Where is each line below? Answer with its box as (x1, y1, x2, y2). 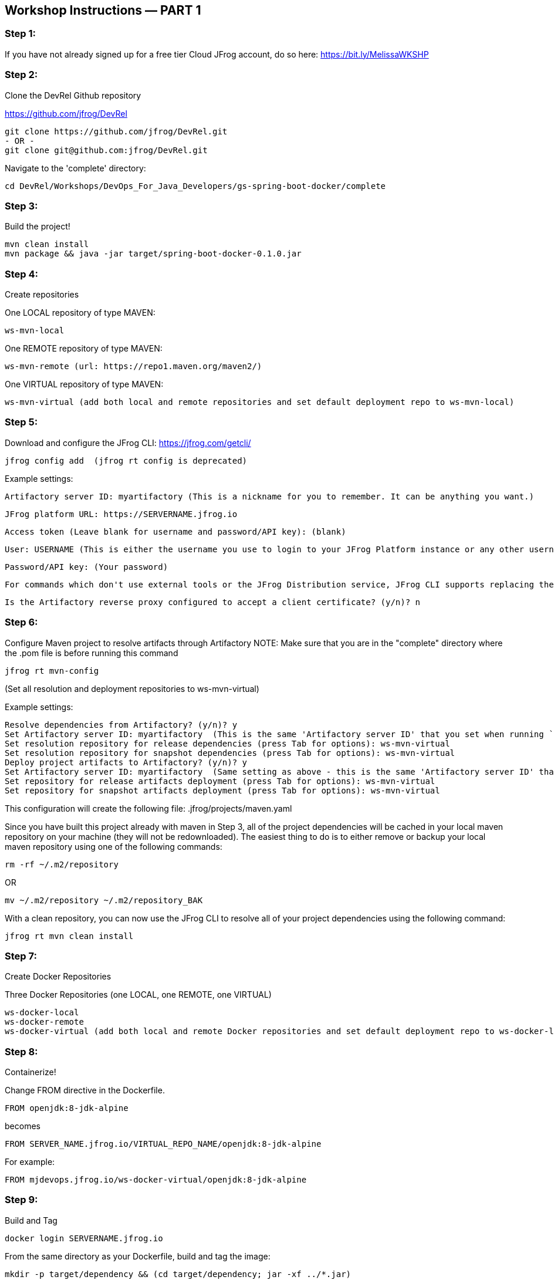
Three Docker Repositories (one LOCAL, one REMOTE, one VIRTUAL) (5, 989, 272, 1000)
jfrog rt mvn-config (5, 666, 99, 676)
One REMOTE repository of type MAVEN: (5, 343, 163, 354)
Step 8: (5, 1045, 38, 1058)
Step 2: (5, 69, 38, 81)
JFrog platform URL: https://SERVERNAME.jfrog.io (5, 509, 238, 519)
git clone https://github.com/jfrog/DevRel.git (5, 126, 228, 136)
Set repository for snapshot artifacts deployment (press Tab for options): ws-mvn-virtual (5, 785, 440, 795)
